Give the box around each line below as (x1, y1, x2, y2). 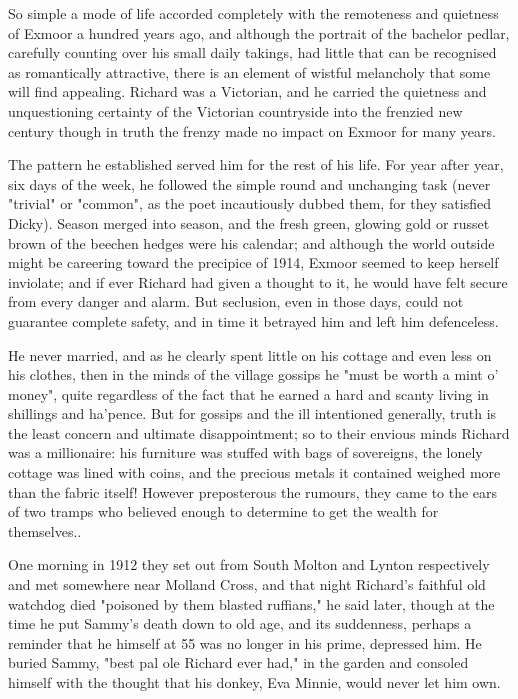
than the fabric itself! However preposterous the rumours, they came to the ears (8, 481, 498, 502)
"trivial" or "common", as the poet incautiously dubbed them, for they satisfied (8, 193, 492, 214)
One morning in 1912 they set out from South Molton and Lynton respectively (8, 554, 490, 575)
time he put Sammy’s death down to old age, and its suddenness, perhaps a (8, 613, 472, 634)
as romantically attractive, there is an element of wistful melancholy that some (8, 61, 491, 82)
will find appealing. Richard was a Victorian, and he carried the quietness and (8, 81, 487, 102)
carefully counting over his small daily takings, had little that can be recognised (8, 42, 497, 63)
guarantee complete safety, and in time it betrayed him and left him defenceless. (8, 310, 499, 331)
